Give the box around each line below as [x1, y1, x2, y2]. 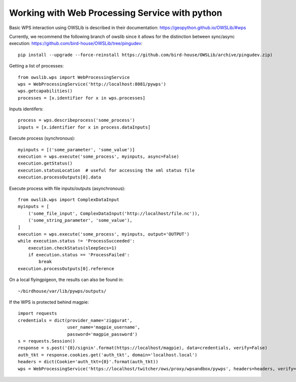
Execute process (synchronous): [9, 136, 75, 141]
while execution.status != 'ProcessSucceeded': [18, 238, 135, 244]
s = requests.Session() [18, 338, 75, 344]
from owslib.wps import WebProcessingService [18, 74, 130, 80]
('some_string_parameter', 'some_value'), [28, 217, 133, 223]
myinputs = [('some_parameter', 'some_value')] [18, 147, 135, 152]
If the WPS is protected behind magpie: [9, 299, 89, 305]
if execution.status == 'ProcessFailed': [28, 252, 130, 258]
